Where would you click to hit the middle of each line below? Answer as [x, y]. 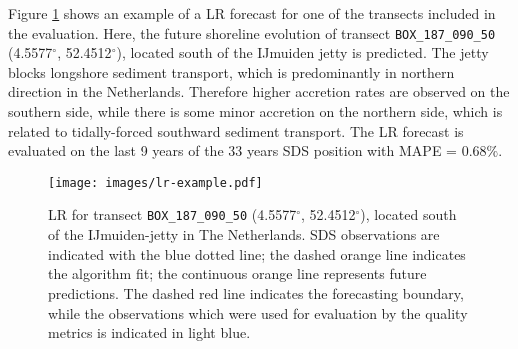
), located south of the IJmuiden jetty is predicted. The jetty [302, 52]
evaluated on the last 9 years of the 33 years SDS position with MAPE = [232, 150]
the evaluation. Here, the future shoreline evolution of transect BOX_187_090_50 [252, 32]
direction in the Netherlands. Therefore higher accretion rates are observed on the [259, 91]
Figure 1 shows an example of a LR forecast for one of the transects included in [252, 13]
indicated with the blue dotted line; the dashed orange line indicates [257, 253]
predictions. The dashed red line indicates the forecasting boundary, [256, 292]
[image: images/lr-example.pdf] [155, 182]
